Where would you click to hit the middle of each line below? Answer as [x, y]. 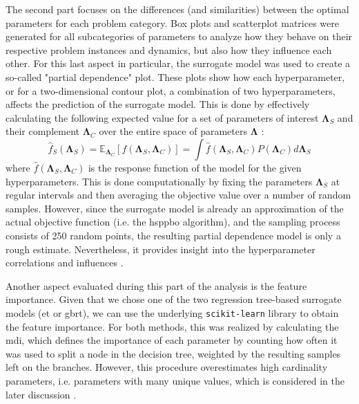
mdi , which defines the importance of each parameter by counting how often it [172, 340]
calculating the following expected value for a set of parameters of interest [162, 117]
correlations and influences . [65, 263]
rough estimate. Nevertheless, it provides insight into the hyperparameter [161, 249]
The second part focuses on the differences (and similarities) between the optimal [177, 9]
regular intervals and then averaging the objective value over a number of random [178, 195]
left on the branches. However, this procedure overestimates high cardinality [167, 367]
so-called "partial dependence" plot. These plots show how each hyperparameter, [175, 76]
